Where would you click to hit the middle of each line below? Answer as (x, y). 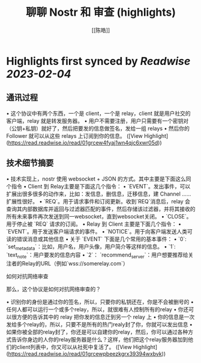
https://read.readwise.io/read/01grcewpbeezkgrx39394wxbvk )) (87, 354)
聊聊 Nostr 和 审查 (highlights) (101, 12)
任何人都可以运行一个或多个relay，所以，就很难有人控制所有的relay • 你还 (97, 309)
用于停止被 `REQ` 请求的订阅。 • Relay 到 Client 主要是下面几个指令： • (94, 224)
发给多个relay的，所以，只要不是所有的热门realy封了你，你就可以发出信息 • (100, 324)
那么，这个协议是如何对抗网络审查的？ (53, 289)
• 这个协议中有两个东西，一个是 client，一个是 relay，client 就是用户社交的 (98, 113)
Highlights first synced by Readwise (98, 61)
